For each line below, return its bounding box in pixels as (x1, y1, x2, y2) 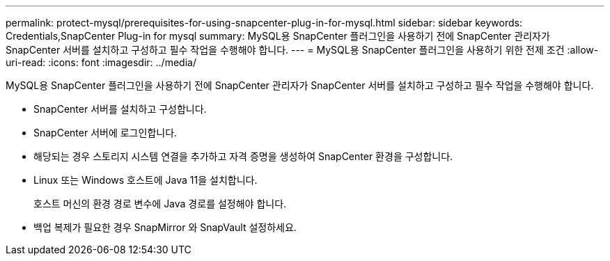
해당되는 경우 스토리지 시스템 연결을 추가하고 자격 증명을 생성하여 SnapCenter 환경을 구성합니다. (33, 150, 453, 162)
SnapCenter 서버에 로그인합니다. (33, 127, 178, 139)
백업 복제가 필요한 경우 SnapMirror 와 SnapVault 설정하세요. (33, 221, 297, 233)
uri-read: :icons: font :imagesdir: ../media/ (6, 56, 196, 68)
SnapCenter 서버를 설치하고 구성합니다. (33, 103, 207, 115)
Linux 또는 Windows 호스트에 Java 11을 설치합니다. (33, 174, 258, 186)
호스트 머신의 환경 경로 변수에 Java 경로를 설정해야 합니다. (33, 198, 287, 209)
